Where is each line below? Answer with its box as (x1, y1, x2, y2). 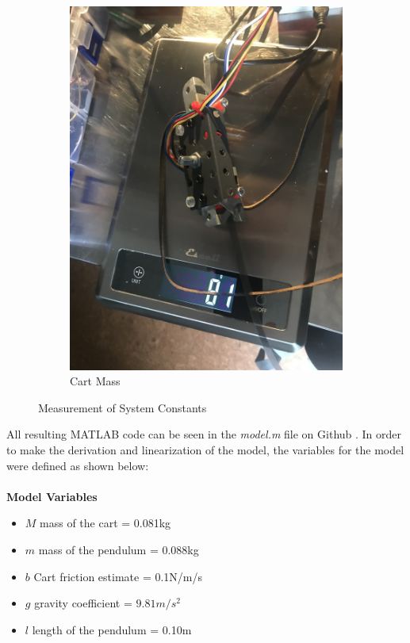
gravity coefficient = (34, 595, 132, 611)
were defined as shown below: (6, 457, 149, 473)
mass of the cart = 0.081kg (40, 515, 171, 531)
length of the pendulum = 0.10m (32, 621, 192, 637)
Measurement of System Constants (38, 399, 207, 415)
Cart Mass (70, 373, 121, 389)
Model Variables (6, 488, 98, 504)
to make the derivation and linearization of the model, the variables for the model (6, 442, 404, 458)
